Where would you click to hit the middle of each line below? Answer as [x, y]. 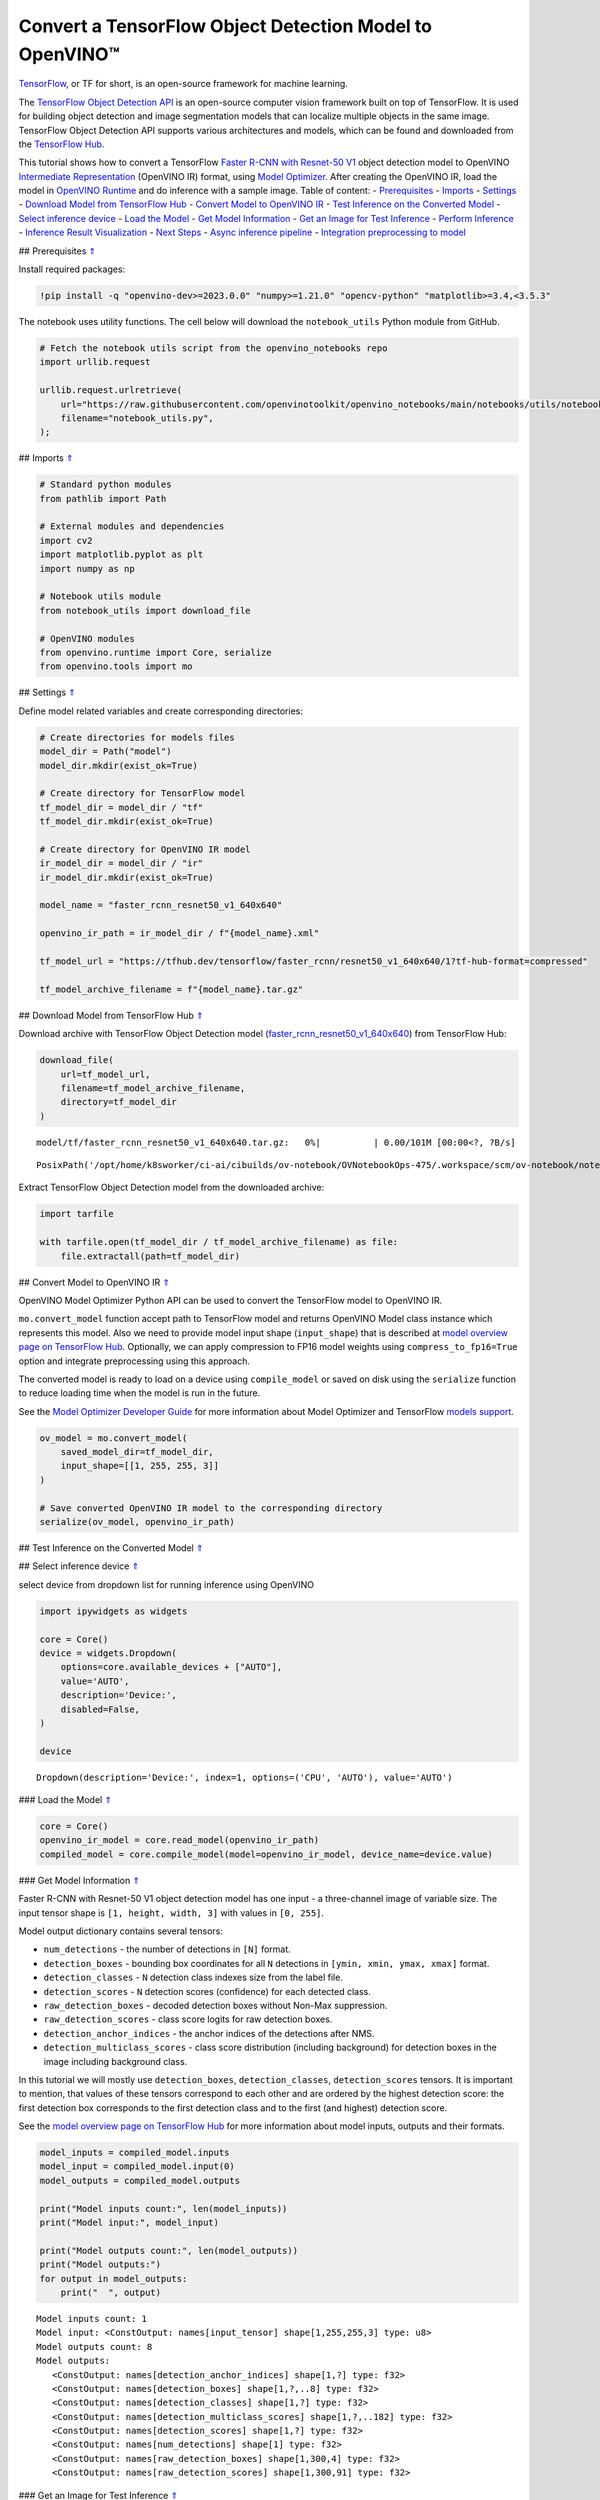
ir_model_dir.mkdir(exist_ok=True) [126, 877]
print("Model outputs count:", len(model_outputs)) [169, 2250]
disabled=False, [100, 1709]
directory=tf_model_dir [118, 1102]
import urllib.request [95, 362]
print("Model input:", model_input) [129, 2223]
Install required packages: [72, 269]
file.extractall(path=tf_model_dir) [150, 1256]
